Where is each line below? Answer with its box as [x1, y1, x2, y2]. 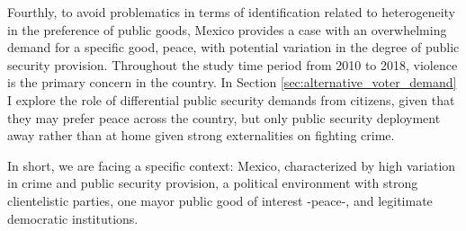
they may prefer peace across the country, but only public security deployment [7, 108, 441, 127]
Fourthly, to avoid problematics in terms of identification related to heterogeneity [7, 3, 455, 21]
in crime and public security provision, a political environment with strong [7, 173, 418, 192]
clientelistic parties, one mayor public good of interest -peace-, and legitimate [7, 191, 433, 209]
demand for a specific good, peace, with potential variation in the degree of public [7, 38, 460, 57]
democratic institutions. [7, 209, 139, 227]
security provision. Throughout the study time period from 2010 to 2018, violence [7, 55, 458, 74]
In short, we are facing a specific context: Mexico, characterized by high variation [7, 155, 456, 174]
